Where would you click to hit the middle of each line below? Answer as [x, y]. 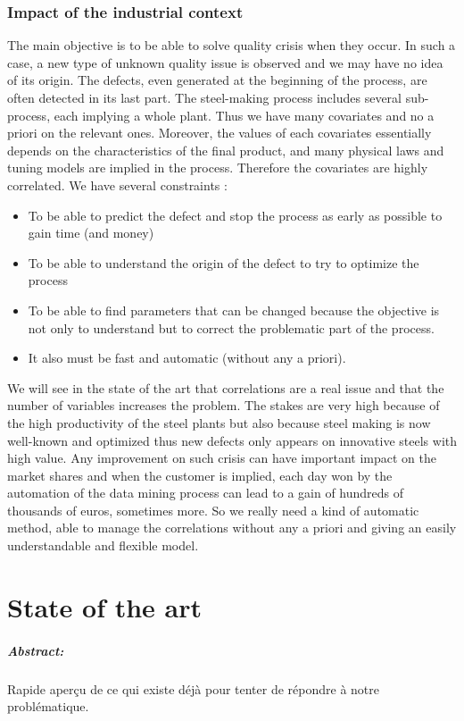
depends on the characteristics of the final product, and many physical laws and [226, 150]
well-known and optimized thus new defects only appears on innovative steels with [232, 440]
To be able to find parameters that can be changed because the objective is [234, 310]
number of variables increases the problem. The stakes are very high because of [224, 405]
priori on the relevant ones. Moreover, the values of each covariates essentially [220, 133]
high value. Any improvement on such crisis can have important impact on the [222, 458]
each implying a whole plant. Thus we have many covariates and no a [244, 115]
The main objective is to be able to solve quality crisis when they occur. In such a [232, 45]
